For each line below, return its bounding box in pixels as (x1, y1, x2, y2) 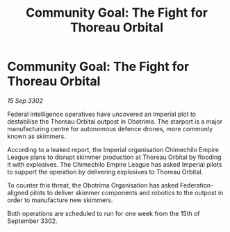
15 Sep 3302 (7, 96, 44, 105)
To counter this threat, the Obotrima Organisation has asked (7, 181, 179, 189)
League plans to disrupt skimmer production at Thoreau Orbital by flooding (7, 153, 222, 161)
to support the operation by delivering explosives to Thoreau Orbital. (7, 167, 204, 176)
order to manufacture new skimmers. (7, 196, 113, 204)
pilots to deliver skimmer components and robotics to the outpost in (30, 188, 224, 197)
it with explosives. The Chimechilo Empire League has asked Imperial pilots (7, 160, 222, 168)
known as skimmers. (7, 132, 66, 140)
